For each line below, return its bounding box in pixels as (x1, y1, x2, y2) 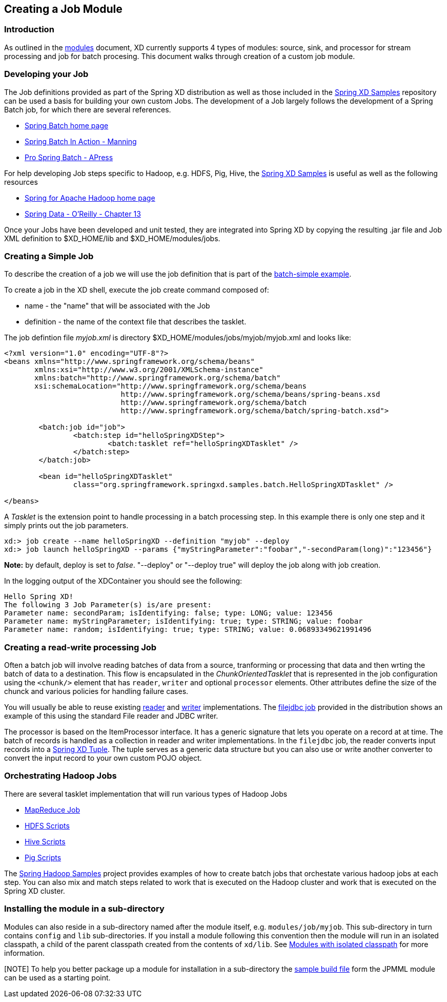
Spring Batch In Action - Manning (25, 137, 137, 146)
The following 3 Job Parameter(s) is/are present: (4, 601, 212, 609)
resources (4, 177, 38, 186)
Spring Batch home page (25, 121, 109, 130)
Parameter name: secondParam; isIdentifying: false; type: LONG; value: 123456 (4, 609, 333, 618)
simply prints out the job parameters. (4, 521, 129, 530)
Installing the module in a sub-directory (4, 903, 165, 914)
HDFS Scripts (25, 821, 70, 830)
